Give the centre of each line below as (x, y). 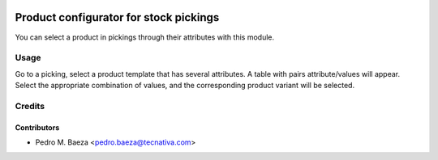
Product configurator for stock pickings (117, 17)
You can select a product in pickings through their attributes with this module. (145, 37)
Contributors (37, 127)
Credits (30, 106)
